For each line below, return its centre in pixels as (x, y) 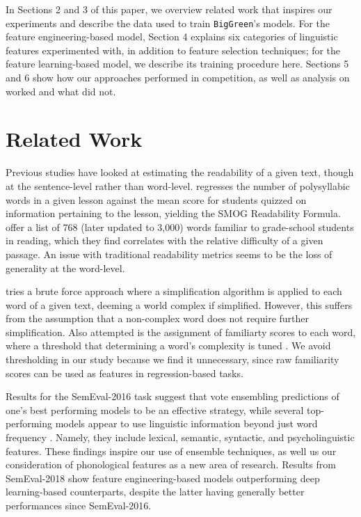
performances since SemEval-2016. (79, 505)
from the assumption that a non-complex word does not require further (158, 318)
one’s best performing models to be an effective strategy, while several (155, 409)
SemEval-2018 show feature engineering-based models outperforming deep (163, 478)
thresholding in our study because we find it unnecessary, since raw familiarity (173, 359)
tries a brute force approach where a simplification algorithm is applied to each (174, 291)
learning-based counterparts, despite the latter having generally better (155, 492)
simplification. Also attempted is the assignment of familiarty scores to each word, (181, 332)
